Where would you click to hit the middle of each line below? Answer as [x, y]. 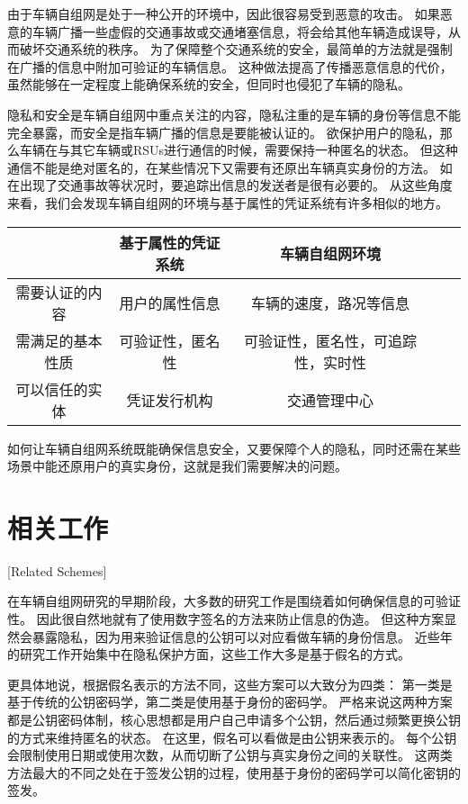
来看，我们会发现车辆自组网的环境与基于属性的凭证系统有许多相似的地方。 [228, 202]
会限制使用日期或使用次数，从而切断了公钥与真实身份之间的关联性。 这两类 [230, 755]
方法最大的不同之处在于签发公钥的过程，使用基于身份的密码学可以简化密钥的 [234, 772]
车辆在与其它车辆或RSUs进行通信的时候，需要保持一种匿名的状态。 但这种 [238, 150]
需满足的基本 [59, 340]
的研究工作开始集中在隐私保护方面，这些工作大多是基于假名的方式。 [209, 654]
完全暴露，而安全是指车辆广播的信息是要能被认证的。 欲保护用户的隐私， [224, 132]
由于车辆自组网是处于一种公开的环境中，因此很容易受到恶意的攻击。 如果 [224, 14]
